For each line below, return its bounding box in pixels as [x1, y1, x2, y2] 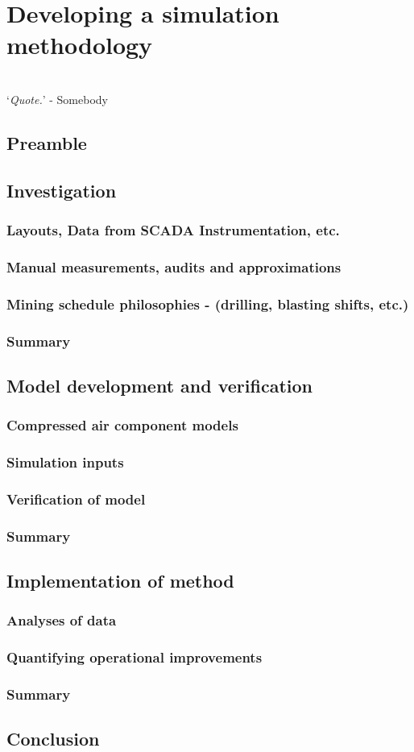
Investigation [6, 177, 117, 202]
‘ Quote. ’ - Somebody [6, 90, 108, 107]
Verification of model [6, 488, 146, 509]
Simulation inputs [6, 451, 124, 472]
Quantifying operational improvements [6, 647, 263, 667]
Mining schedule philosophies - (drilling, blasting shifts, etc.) [6, 293, 409, 314]
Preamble [6, 130, 87, 155]
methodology [6, 28, 153, 61]
